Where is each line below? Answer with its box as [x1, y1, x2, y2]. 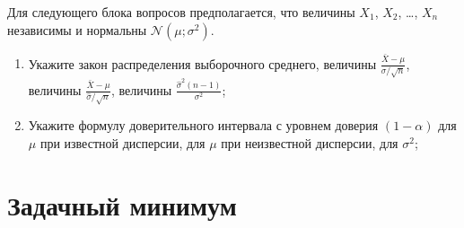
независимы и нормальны [7, 20, 147, 39]
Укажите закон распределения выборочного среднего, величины [28, 54, 377, 73]
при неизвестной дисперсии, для [221, 134, 398, 152]
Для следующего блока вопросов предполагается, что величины [7, 3, 355, 21]
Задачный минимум [7, 186, 237, 223]
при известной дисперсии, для [39, 134, 206, 152]
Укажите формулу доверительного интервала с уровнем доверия [28, 116, 379, 135]
